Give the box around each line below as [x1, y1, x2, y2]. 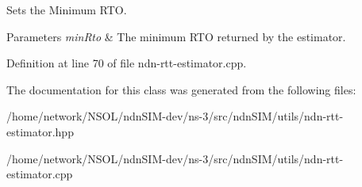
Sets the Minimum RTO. [6, 2, 127, 17]
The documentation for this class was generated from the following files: [6, 81, 356, 97]
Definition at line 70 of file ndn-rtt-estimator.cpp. [6, 55, 247, 71]
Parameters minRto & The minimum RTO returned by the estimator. [6, 28, 346, 44]
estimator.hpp [6, 123, 74, 139]
